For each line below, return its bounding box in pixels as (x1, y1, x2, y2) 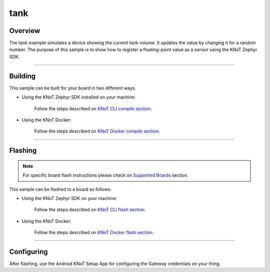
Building (9, 71, 36, 80)
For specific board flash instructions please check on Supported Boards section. (22, 172, 188, 178)
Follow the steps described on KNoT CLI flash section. (34, 206, 146, 212)
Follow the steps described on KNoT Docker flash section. (34, 229, 154, 235)
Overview (9, 26, 40, 35)
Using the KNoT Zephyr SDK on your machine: (21, 195, 117, 201)
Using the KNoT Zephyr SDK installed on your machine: (21, 94, 136, 100)
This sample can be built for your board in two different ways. (9, 85, 136, 91)
